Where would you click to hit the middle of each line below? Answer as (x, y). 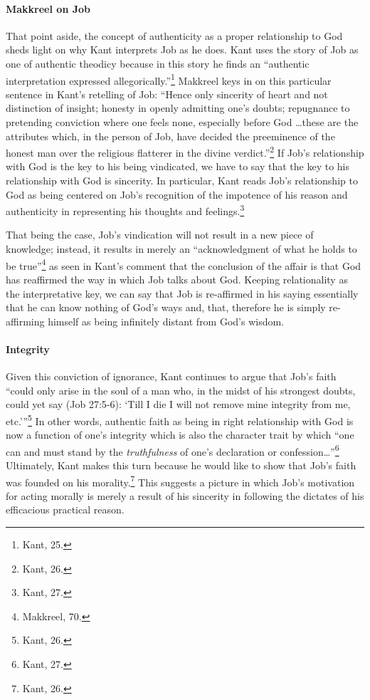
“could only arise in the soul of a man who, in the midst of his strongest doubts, (181, 390)
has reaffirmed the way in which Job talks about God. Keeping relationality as (177, 279)
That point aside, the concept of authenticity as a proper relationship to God (174, 35)
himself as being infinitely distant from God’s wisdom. (166, 321)
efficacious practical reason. (65, 510)
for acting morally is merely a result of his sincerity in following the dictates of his (185, 495)
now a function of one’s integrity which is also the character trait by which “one (180, 435)
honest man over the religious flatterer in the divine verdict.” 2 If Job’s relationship (185, 151)
